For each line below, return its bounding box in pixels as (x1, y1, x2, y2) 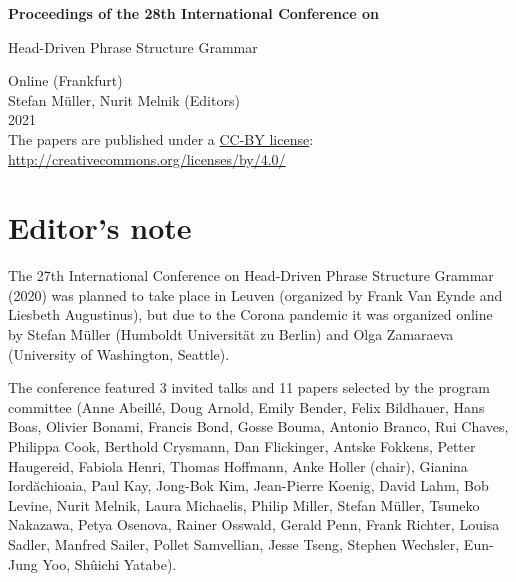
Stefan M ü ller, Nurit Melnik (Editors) (8, 89, 240, 110)
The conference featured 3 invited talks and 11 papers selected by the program (8, 377, 490, 398)
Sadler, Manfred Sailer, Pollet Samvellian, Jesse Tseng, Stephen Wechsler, (8, 534, 460, 554)
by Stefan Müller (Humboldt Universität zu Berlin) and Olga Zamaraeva (8, 324, 454, 345)
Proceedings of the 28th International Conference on (8, 3, 379, 23)
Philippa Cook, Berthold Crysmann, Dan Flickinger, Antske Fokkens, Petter (8, 436, 476, 457)
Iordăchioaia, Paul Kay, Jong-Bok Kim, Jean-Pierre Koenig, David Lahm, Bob (8, 475, 489, 496)
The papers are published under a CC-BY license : (8, 128, 314, 149)
